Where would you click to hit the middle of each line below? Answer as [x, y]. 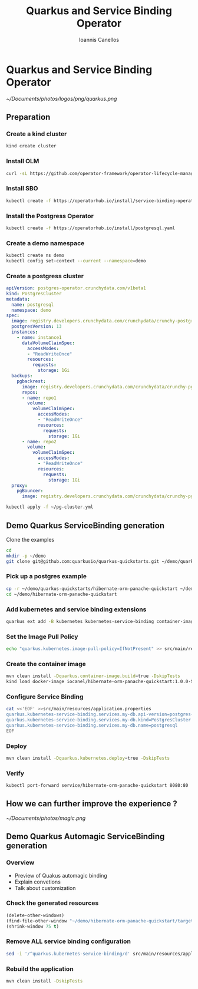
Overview [20, 863]
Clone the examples [30, 539]
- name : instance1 [39, 337]
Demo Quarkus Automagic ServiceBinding [85, 837]
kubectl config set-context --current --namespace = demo [76, 261]
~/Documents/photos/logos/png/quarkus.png [62, 98]
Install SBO [22, 189]
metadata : [18, 299]
